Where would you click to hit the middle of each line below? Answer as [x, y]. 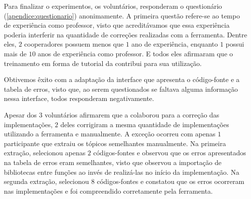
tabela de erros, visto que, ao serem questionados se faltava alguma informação [121, 89]
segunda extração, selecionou [47, 181]
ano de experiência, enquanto [175, 44]
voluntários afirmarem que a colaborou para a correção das [132, 114]
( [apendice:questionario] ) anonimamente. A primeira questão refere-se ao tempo [122, 15]
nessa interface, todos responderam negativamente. [79, 98]
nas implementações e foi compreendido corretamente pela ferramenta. [108, 191]
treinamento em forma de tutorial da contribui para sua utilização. [103, 63]
